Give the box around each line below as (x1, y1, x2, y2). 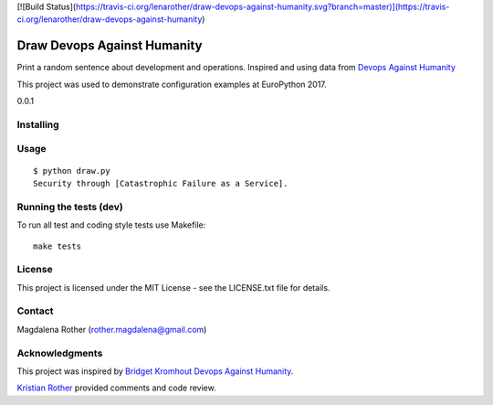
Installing (16, 118, 59, 131)
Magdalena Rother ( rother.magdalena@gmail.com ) (16, 324, 207, 335)
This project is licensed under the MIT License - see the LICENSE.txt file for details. (16, 282, 330, 293)
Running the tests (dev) (16, 200, 123, 213)
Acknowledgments (16, 346, 103, 359)
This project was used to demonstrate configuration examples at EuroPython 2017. (16, 79, 328, 90)
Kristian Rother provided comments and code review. (16, 382, 216, 393)
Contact (16, 304, 54, 317)
